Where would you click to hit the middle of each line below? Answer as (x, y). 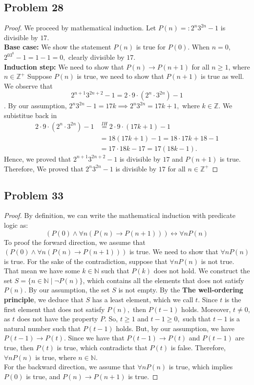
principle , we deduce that (44, 300)
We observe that (28, 85)
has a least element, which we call (143, 300)
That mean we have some (42, 271)
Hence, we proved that (38, 158)
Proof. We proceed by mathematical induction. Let (80, 28)
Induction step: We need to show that (64, 66)
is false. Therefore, (198, 348)
